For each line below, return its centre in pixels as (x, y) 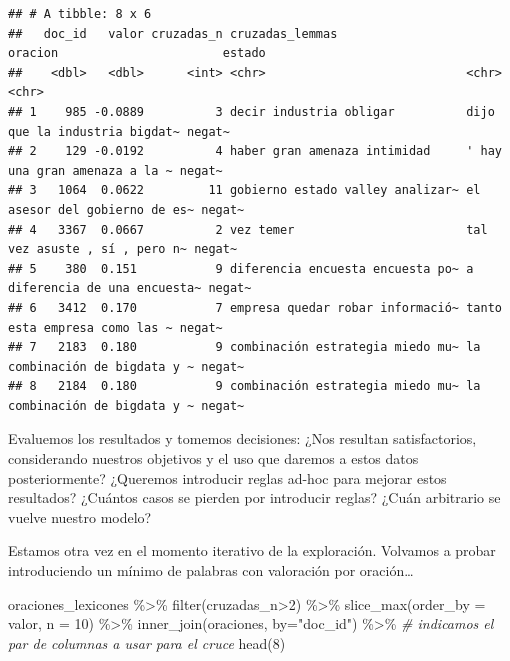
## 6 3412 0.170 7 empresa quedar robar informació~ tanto (255, 307)
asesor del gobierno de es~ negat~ (126, 209)
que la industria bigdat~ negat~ (119, 131)
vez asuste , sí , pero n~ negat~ (123, 249)
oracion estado (137, 53)
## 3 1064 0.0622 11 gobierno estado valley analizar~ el (244, 190)
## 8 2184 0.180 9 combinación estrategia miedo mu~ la (244, 386)
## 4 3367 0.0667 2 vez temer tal (248, 229)
